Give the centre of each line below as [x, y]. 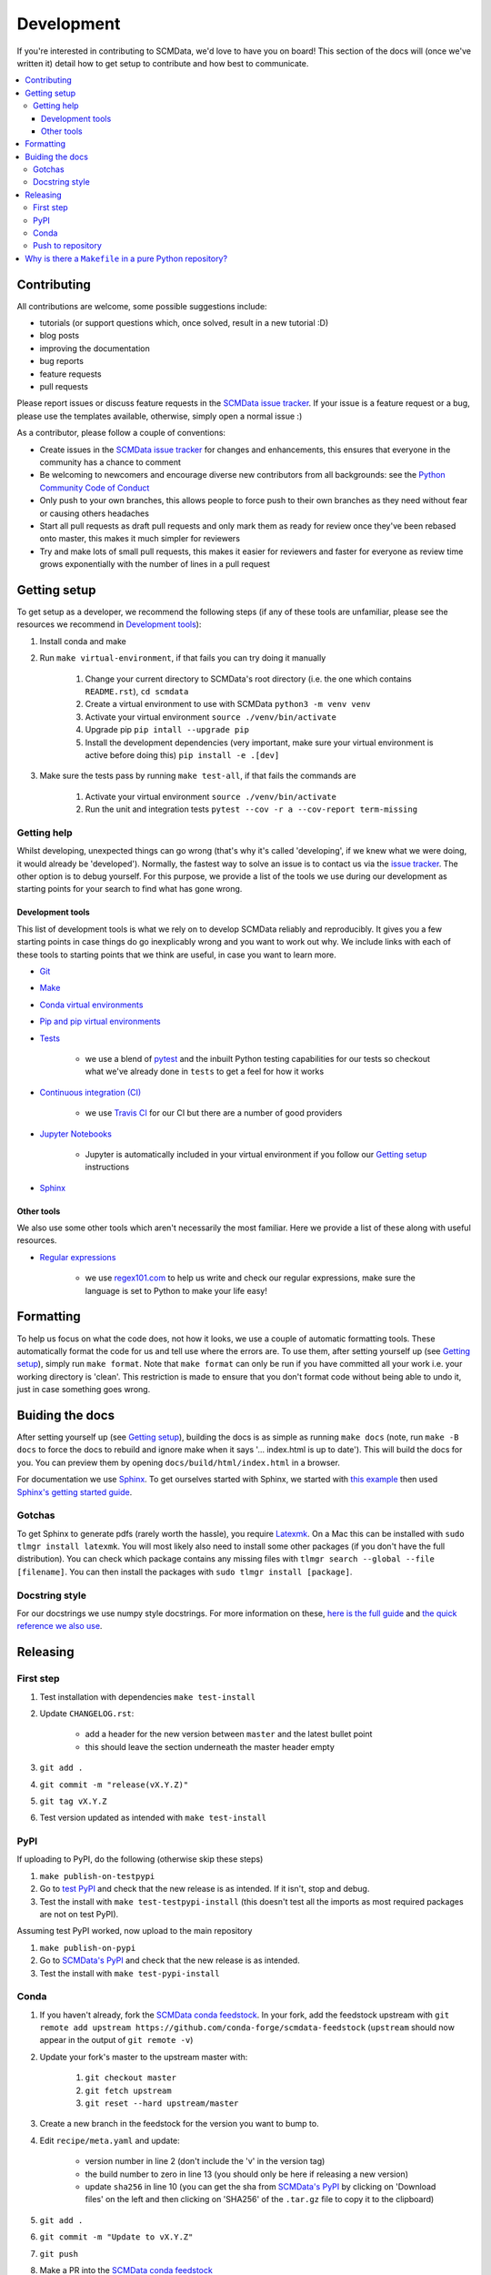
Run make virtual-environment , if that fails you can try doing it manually [183, 658]
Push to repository [67, 246]
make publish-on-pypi [88, 1948]
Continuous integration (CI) [90, 1092]
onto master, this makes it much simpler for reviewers [140, 539]
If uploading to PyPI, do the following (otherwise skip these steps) [140, 1859]
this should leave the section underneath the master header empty [210, 1746]
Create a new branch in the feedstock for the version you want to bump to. [179, 2124]
